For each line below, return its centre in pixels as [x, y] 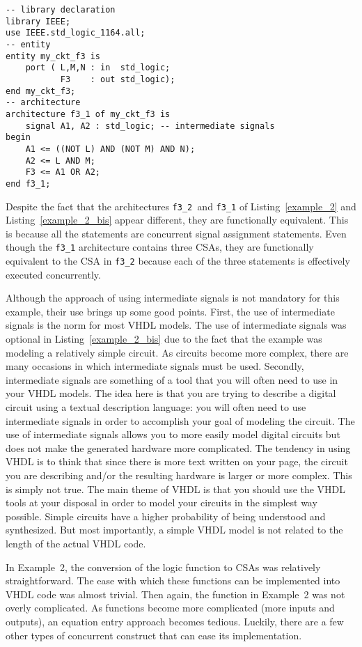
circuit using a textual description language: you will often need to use [156, 407]
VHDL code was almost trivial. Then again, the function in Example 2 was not [175, 594]
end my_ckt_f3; [41, 91]
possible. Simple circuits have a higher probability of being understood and [166, 516]
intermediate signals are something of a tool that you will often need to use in [172, 379]
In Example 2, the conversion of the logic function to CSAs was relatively [163, 567]
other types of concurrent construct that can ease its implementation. [154, 635]
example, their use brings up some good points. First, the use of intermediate [170, 311]
